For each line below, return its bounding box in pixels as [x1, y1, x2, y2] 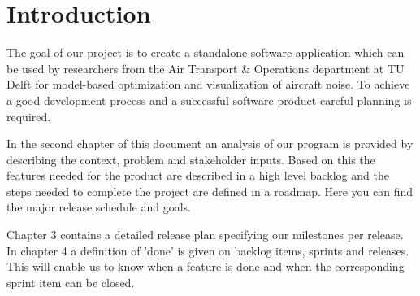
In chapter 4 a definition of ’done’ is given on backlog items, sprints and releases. [6, 242, 409, 259]
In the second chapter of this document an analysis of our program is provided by [6, 135, 414, 152]
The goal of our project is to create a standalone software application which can [6, 44, 405, 61]
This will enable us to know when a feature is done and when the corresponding [6, 258, 405, 275]
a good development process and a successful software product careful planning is [6, 91, 412, 108]
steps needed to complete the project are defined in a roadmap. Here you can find [6, 182, 414, 199]
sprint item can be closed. [6, 273, 135, 290]
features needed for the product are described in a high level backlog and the [6, 167, 389, 184]
